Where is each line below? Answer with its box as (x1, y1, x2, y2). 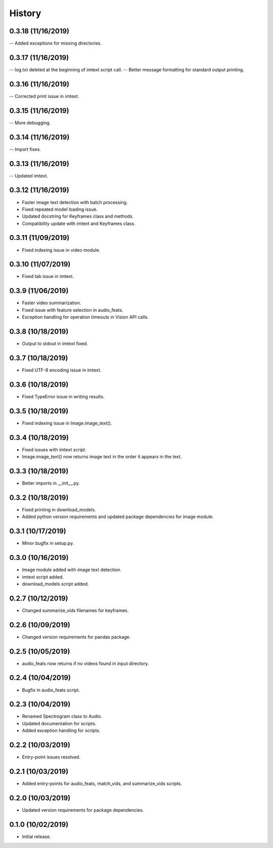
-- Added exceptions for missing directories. (9, 40, 102, 46)
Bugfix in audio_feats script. (22, 687, 80, 693)
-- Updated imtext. (9, 172, 48, 179)
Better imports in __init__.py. (22, 480, 80, 486)
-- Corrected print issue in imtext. (9, 93, 79, 99)
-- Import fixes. (9, 146, 41, 152)
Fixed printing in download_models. (22, 506, 96, 512)
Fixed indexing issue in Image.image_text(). (22, 420, 112, 426)
